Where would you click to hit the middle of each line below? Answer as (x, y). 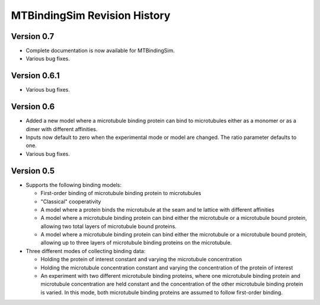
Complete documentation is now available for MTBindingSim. (100, 51)
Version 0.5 (33, 171)
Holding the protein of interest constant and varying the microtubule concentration (141, 259)
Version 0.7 (33, 36)
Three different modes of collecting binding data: (86, 251)
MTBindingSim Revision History (91, 15)
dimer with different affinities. (62, 129)
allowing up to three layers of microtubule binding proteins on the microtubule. (136, 243)
